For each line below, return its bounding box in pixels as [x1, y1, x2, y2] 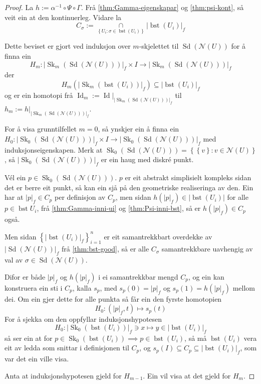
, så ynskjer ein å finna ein [98, 123, 179, 134]
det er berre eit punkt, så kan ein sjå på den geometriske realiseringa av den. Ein [5, 182, 253, 192]
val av [5, 254, 23, 265]
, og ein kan [188, 271, 224, 282]
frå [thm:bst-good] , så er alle [62, 243, 149, 254]
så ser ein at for [5, 332, 53, 343]
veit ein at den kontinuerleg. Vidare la [5, 12, 122, 22]
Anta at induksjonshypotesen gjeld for [5, 370, 122, 380]
